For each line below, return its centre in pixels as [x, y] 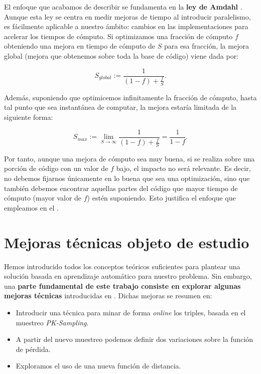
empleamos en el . [31, 207]
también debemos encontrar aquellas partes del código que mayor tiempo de [121, 188]
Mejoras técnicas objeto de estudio [127, 242]
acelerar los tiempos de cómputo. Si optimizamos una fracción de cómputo [118, 36]
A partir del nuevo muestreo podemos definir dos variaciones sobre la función [135, 339]
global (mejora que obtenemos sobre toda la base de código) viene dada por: [121, 55]
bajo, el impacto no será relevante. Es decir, [183, 168]
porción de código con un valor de [56, 168]
